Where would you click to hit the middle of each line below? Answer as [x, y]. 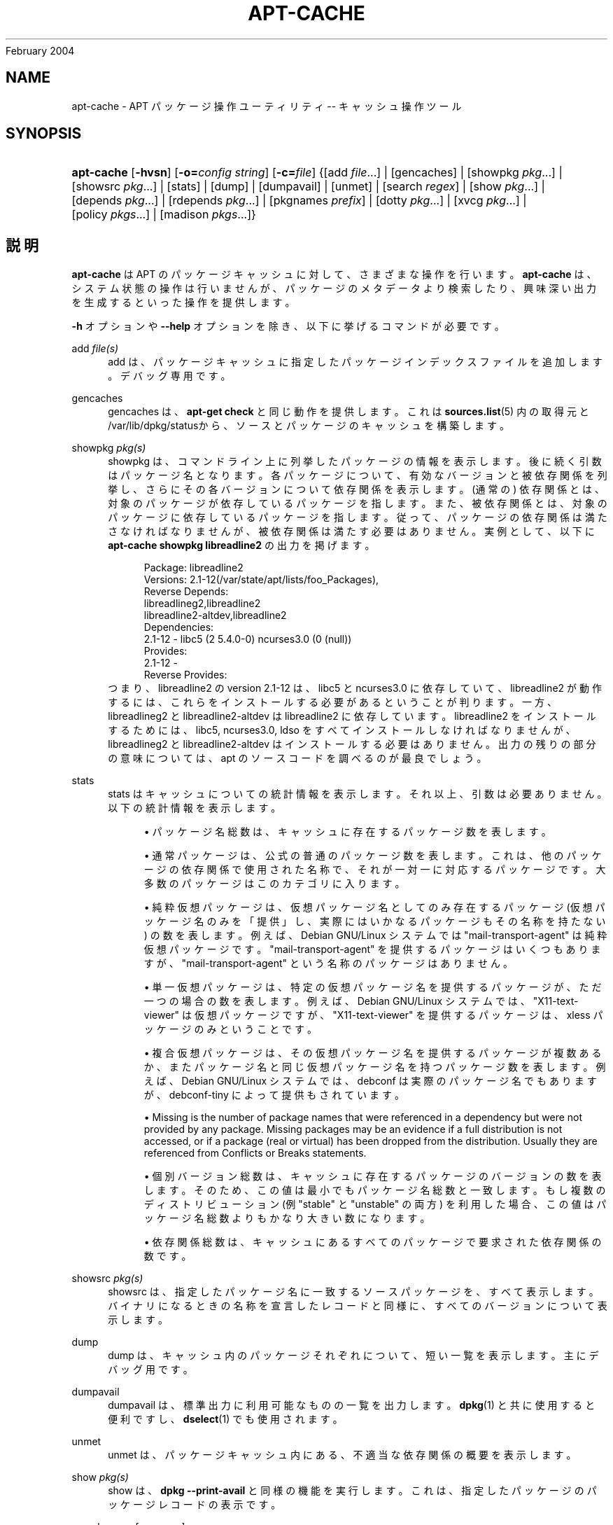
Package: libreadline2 [193, 568]
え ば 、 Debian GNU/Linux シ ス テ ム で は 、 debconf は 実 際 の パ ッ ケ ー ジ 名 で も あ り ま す [370, 1081]
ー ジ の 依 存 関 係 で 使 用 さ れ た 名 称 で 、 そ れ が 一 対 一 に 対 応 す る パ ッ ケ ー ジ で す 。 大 [375, 870]
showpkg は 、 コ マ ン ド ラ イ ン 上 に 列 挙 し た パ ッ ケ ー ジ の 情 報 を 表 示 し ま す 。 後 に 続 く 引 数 [355, 461]
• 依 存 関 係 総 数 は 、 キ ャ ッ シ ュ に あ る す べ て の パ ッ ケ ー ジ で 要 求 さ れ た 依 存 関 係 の [373, 1242]
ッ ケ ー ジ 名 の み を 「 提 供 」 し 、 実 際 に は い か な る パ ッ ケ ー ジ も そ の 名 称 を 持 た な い [375, 921]
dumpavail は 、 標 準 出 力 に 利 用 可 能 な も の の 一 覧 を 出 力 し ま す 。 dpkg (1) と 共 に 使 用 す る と [352, 1405]
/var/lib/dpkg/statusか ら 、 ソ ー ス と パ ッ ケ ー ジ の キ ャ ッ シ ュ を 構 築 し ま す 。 [309, 426]
